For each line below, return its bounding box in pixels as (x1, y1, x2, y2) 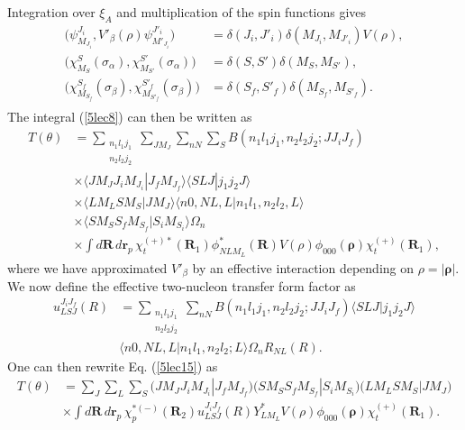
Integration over (7, 3, 96, 21)
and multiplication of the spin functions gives (116, 3, 367, 21)
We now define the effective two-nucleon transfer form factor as (7, 277, 356, 295)
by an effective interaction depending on (192, 258, 415, 277)
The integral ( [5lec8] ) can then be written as (7, 107, 252, 126)
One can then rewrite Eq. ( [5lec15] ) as (7, 356, 218, 375)
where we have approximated (7, 258, 168, 277)
